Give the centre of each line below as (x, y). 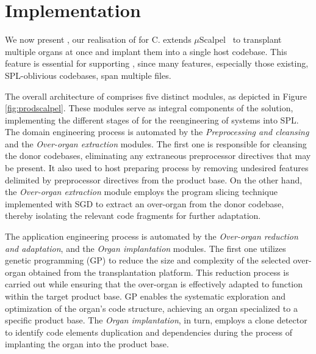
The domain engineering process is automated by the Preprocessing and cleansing (157, 132)
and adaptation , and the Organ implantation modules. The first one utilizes (145, 248)
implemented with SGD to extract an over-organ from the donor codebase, (145, 203)
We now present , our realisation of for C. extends (98, 39)
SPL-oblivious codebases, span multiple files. (88, 75)
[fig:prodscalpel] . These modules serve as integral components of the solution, (149, 108)
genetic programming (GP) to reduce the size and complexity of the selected (148, 260)
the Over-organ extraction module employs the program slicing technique (141, 192)
